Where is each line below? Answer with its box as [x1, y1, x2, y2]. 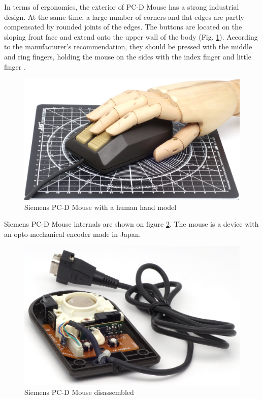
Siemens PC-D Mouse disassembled [24, 387, 134, 397]
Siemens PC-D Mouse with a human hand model [24, 201, 177, 212]
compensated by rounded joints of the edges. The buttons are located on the [4, 21, 242, 32]
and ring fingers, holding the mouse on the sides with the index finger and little [4, 51, 251, 62]
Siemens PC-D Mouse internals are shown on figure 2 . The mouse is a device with [4, 219, 259, 229]
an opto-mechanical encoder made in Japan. [4, 228, 141, 239]
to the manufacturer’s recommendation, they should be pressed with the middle [4, 41, 252, 52]
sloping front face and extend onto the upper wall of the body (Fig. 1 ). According [4, 31, 258, 42]
